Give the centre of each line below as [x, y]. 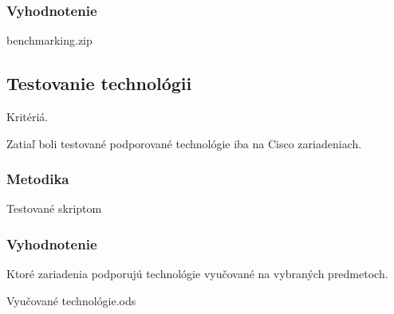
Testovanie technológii [99, 83]
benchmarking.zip [49, 40]
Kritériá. [28, 117]
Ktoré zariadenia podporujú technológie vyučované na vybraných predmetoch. [197, 274]
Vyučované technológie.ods [71, 300]
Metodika [38, 179]
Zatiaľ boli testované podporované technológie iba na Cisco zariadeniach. [184, 143]
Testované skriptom [54, 208]
